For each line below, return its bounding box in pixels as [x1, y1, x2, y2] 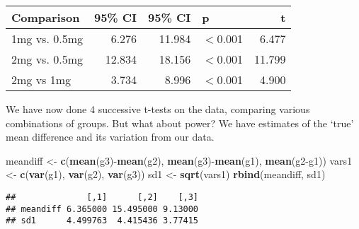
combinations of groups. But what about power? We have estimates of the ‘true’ [6, 115, 354, 130]
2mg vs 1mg [11, 71, 72, 88]
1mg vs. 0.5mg [11, 30, 83, 47]
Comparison [11, 9, 80, 25]
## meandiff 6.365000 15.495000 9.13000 [6, 204, 199, 214]
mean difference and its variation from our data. [6, 129, 215, 144]
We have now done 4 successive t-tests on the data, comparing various [6, 102, 310, 116]
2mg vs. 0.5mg [11, 51, 83, 67]
